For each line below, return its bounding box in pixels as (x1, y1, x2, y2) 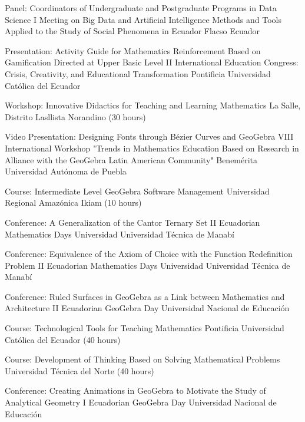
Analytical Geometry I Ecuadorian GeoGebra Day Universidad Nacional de (5, 396, 277, 408)
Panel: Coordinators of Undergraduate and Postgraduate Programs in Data (5, 2, 277, 14)
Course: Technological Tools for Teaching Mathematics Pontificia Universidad (5, 322, 284, 334)
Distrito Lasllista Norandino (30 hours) (5, 110, 146, 123)
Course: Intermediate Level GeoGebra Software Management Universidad (5, 184, 270, 197)
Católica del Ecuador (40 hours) (5, 333, 121, 345)
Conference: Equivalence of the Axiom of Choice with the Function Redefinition (5, 248, 293, 260)
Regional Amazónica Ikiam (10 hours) (5, 196, 142, 209)
